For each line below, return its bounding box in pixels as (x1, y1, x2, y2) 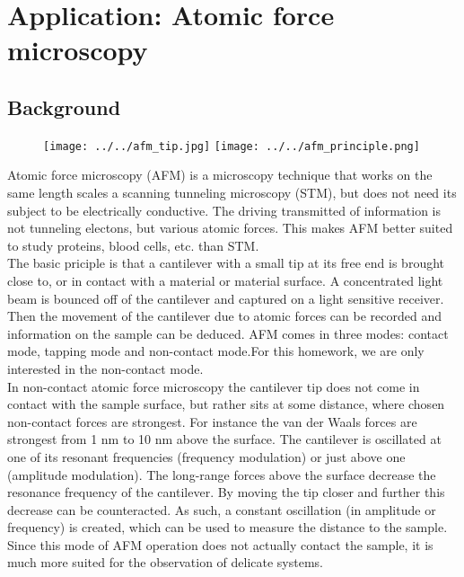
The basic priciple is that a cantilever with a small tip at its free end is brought (7, 253, 445, 272)
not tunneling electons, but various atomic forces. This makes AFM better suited (7, 218, 453, 237)
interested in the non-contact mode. (7, 359, 204, 377)
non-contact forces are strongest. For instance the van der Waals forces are (7, 412, 417, 431)
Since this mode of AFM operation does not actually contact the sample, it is (7, 535, 433, 554)
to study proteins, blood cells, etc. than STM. (7, 235, 259, 254)
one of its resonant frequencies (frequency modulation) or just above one (7, 447, 406, 466)
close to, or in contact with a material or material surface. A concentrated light (7, 271, 443, 289)
